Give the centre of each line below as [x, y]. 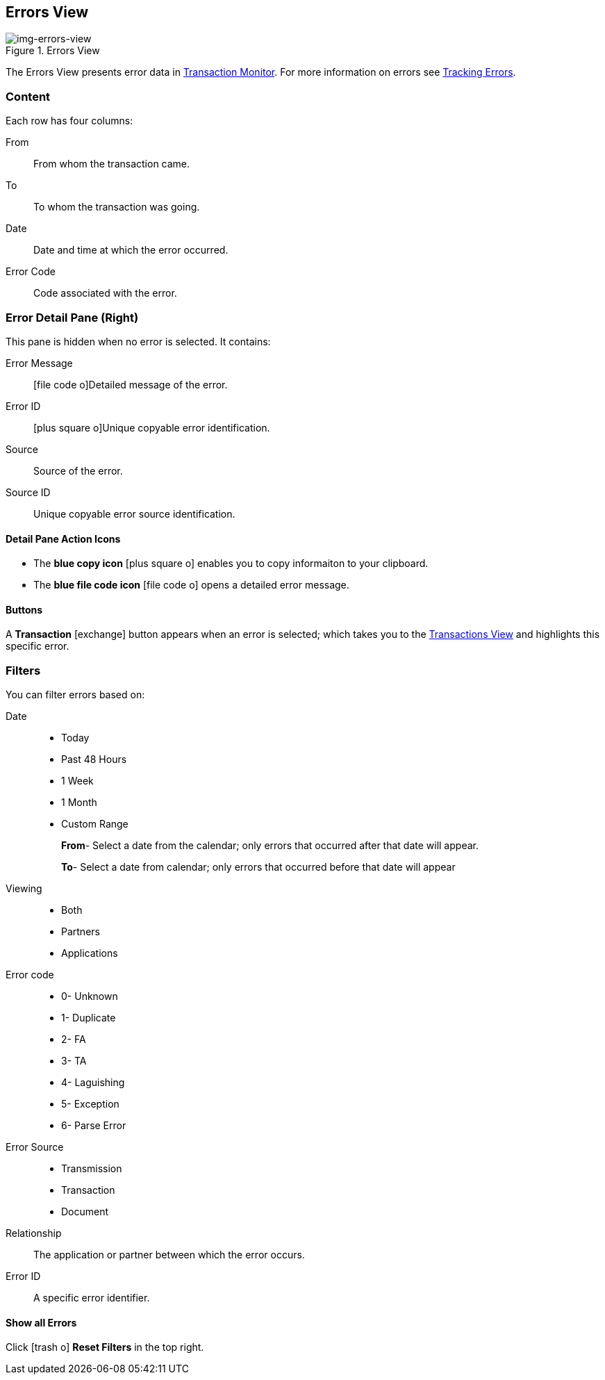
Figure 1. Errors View [53, 51]
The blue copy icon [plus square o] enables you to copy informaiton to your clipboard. [231, 564]
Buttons [24, 609]
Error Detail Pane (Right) [72, 317]
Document [85, 1212]
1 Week [77, 781]
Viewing [24, 889]
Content [28, 96]
